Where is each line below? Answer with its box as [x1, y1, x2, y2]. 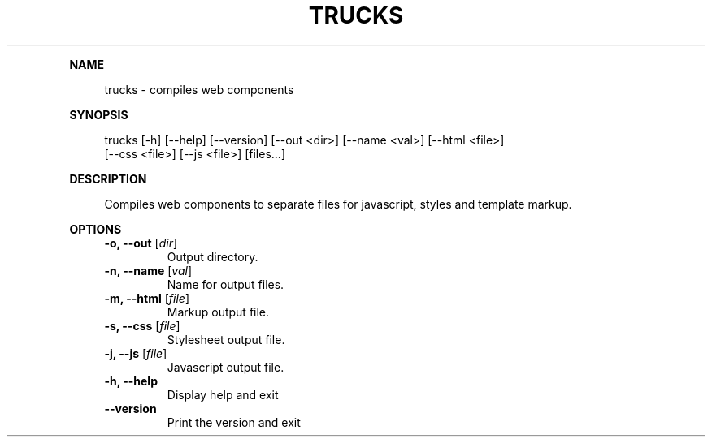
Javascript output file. [167, 359, 284, 374]
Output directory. [167, 249, 258, 264]
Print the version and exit [167, 415, 301, 429]
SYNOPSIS [69, 107, 128, 122]
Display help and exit [167, 387, 279, 402]
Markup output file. [167, 304, 270, 319]
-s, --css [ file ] [104, 318, 180, 333]
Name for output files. [167, 277, 284, 291]
